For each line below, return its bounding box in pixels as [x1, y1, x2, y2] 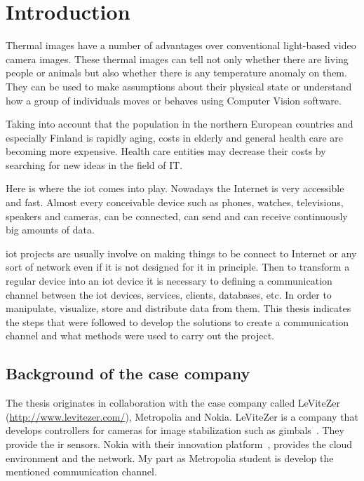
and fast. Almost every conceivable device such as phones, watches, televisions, [6, 195, 344, 210]
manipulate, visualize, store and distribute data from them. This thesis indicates [6, 301, 351, 316]
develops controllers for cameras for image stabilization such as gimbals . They [6, 423, 344, 438]
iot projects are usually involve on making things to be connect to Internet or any [6, 245, 357, 260]
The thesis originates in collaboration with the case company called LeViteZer [6, 395, 340, 410]
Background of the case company [6, 363, 250, 384]
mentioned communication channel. [6, 464, 157, 479]
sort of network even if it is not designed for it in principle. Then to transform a [6, 259, 350, 274]
